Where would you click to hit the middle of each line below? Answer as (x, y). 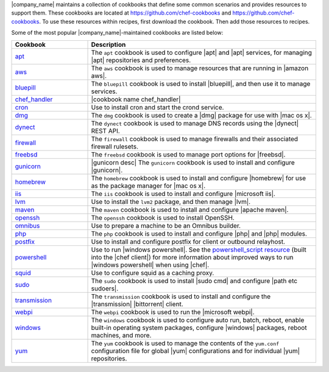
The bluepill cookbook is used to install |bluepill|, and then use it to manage (201, 83)
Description (108, 44)
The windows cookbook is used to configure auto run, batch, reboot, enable (198, 320)
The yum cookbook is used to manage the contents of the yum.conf (185, 343)
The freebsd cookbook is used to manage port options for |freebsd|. (188, 154)
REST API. (105, 131)
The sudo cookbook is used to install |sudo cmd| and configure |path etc (194, 281)
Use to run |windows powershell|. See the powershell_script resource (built (199, 250)
